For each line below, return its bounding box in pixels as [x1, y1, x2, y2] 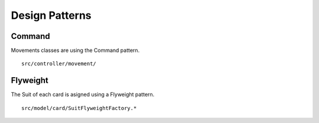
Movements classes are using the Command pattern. [11, 47, 140, 54]
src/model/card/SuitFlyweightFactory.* [21, 105, 137, 111]
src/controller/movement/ [21, 61, 97, 67]
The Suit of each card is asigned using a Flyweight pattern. [11, 91, 155, 98]
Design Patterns [11, 9, 92, 22]
